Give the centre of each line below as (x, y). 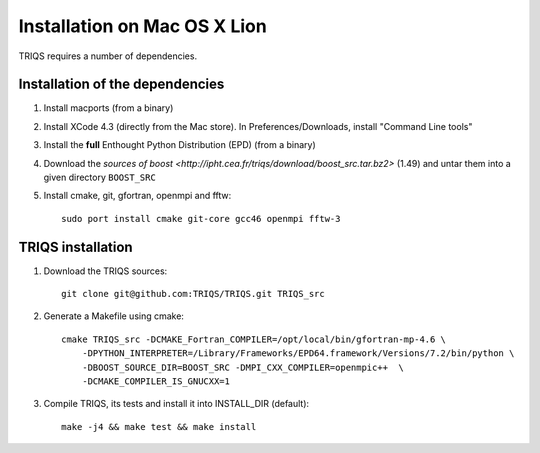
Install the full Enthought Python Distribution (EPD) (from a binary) (180, 145)
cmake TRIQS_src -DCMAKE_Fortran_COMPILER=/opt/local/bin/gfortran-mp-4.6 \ (254, 339)
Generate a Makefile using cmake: (114, 316)
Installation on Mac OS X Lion (142, 26)
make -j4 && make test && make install (159, 426)
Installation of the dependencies (121, 84)
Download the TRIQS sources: (105, 271)
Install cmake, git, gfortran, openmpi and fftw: (137, 196)
